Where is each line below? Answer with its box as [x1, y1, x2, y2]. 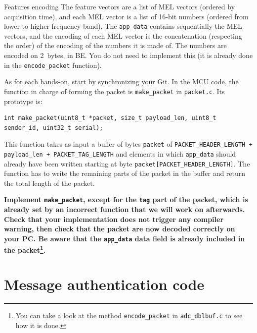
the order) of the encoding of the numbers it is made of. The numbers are [4, 40, 227, 51]
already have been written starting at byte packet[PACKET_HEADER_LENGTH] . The [4, 158, 250, 168]
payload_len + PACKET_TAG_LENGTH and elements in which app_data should [4, 148, 236, 159]
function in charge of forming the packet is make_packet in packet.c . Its [4, 86, 225, 96]
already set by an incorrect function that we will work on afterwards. [4, 204, 245, 215]
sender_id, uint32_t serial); [4, 124, 103, 131]
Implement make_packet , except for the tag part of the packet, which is [4, 194, 248, 205]
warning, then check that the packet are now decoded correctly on [4, 223, 235, 234]
